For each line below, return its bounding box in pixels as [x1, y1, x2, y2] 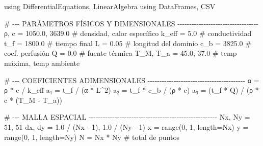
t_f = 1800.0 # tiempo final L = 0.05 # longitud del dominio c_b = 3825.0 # [4, 38, 251, 48]
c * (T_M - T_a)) [4, 94, 62, 105]
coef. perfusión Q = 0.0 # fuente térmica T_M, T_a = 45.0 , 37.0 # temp [4, 48, 237, 58]
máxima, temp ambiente [4, 57, 80, 68]
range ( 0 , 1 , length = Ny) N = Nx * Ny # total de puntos [4, 131, 179, 142]
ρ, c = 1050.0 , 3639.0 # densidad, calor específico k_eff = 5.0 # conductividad [4, 28, 252, 39]
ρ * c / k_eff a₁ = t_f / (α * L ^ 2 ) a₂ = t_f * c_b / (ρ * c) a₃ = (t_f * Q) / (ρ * [4, 85, 259, 95]
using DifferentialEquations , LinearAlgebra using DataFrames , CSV [4, 1, 216, 11]
